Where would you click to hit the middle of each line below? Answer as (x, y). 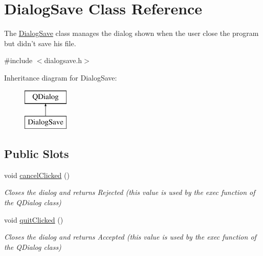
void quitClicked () (34, 219)
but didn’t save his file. (40, 43)
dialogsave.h (63, 60)
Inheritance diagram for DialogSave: (61, 77)
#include (18, 60)
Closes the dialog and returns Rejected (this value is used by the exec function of (130, 192)
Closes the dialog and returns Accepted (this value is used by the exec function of (130, 237)
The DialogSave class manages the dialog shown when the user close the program (131, 33)
